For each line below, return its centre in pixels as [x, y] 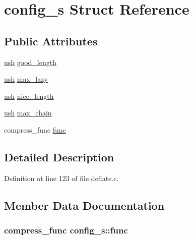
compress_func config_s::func [66, 230]
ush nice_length [29, 96]
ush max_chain [28, 113]
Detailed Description [59, 157]
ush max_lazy [26, 79]
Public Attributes [51, 41]
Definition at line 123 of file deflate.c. [61, 178]
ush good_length [30, 62]
